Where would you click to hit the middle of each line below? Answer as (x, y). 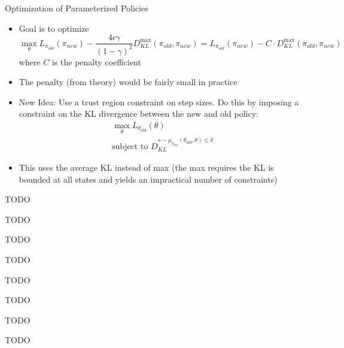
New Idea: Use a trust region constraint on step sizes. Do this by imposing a (159, 102)
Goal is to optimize (54, 28)
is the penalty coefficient (96, 61)
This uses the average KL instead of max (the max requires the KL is (146, 167)
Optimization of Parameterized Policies (77, 8)
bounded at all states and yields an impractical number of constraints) (148, 179)
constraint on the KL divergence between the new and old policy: (138, 114)
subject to (130, 146)
